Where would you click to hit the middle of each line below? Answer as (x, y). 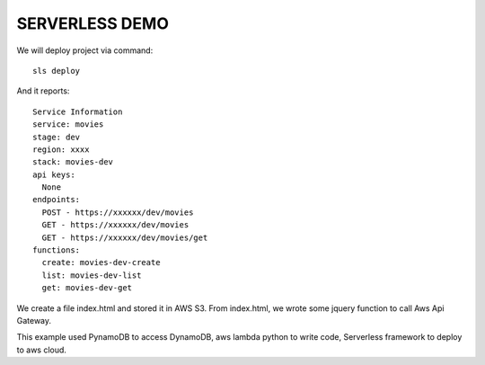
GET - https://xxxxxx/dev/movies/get (125, 237)
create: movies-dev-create (101, 263)
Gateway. (34, 320)
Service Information (78, 111)
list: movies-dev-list (92, 275)
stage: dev (57, 137)
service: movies (68, 125)
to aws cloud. (42, 350)
